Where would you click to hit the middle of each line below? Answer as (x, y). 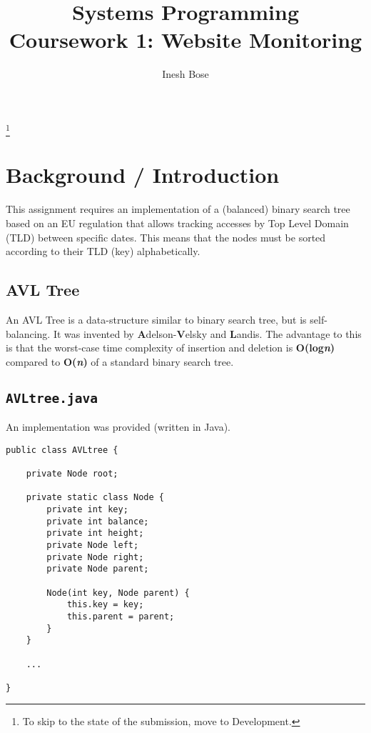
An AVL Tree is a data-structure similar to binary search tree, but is (156, 319)
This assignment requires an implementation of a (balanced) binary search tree (178, 209)
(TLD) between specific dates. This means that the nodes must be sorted (166, 237)
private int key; (87, 509)
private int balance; (98, 521)
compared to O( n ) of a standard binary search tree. (120, 361)
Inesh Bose (185, 74)
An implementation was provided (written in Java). (118, 427)
